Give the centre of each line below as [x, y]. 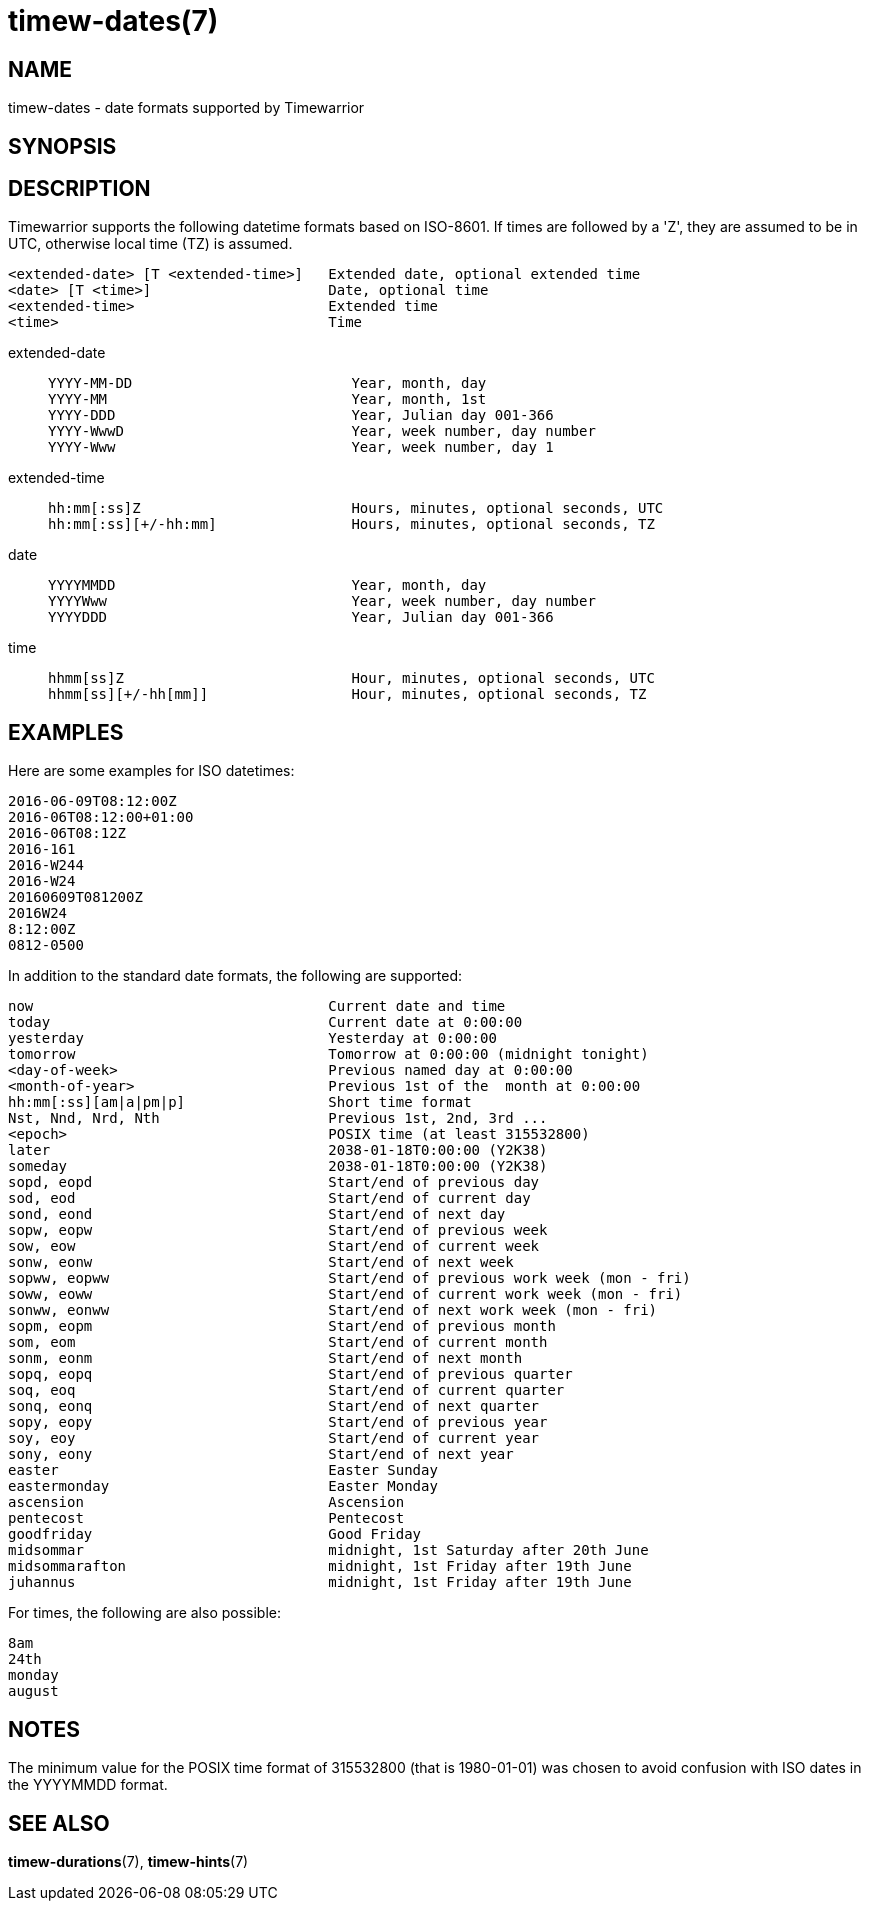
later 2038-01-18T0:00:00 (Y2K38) [278, 1150]
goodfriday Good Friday [215, 1534]
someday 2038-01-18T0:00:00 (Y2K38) [278, 1166]
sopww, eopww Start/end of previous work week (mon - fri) [349, 1278]
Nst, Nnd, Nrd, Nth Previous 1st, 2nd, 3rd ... [278, 1118]
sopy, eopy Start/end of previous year [278, 1422]
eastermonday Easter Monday [223, 1486]
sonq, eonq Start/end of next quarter [274, 1406]
